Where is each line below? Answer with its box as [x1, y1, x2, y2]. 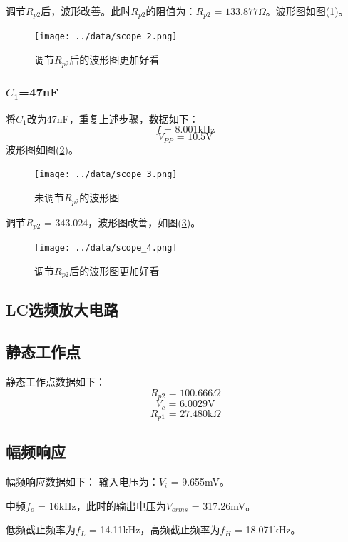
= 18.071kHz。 [235, 522, 301, 537]
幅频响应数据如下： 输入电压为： [6, 474, 159, 489]
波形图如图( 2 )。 [6, 141, 78, 156]
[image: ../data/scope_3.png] [34, 169, 178, 180]
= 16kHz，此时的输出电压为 [38, 498, 166, 513]
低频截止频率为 [6, 522, 76, 537]
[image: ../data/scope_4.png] [34, 242, 178, 253]
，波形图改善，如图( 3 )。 [88, 214, 201, 229]
